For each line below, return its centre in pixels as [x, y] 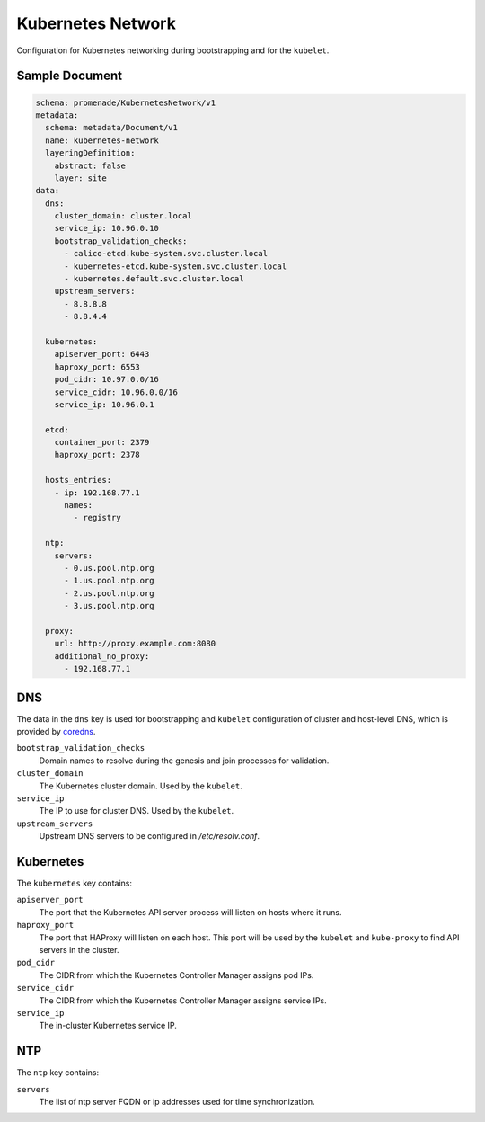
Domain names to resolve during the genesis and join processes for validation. [184, 761]
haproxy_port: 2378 [97, 455]
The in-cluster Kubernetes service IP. [108, 1026]
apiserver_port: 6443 [102, 354]
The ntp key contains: [57, 1073]
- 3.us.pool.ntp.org [109, 606]
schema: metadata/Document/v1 [112, 128]
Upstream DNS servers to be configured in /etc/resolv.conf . [150, 836]
